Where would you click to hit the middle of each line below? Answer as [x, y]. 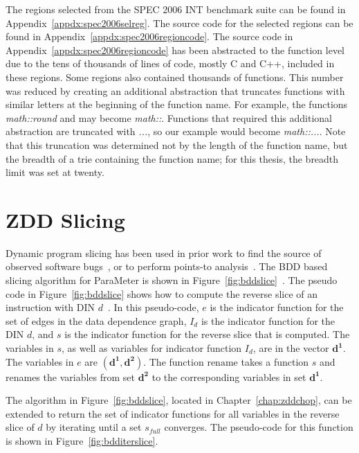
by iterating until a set [94, 427]
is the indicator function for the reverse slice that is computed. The [207, 334]
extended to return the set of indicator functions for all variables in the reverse [173, 413]
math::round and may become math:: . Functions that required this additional [169, 117]
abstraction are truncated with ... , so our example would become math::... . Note [176, 131]
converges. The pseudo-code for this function [259, 427]
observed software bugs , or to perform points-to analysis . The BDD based [167, 266]
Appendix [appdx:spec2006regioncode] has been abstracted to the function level [175, 50]
